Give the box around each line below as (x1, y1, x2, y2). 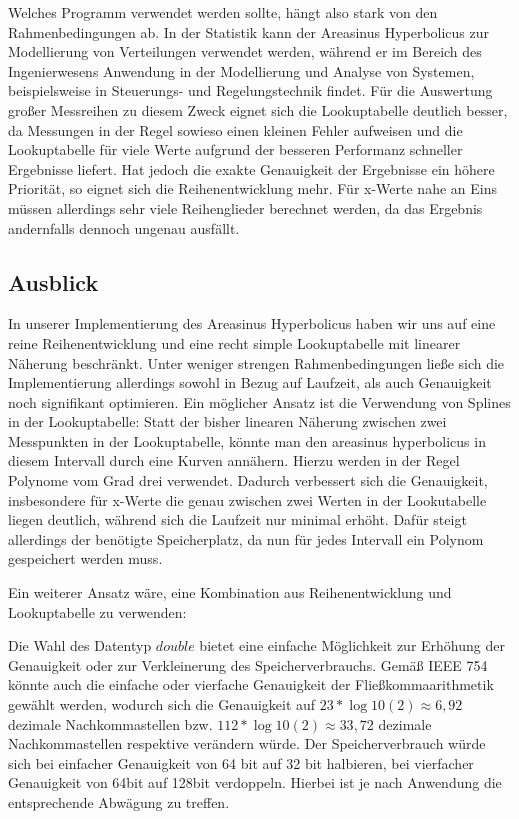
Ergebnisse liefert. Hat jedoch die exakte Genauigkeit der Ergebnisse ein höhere (8, 158, 495, 179)
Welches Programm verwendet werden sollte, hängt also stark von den (8, 2, 438, 22)
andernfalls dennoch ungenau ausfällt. (8, 217, 240, 238)
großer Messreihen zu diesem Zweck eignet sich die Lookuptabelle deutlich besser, (8, 99, 508, 120)
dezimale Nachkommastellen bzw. (8, 713, 213, 734)
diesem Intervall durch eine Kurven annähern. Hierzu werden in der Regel (8, 450, 460, 471)
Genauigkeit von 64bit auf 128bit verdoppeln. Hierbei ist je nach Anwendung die (8, 772, 502, 793)
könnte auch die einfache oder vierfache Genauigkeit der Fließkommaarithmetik (8, 674, 494, 695)
